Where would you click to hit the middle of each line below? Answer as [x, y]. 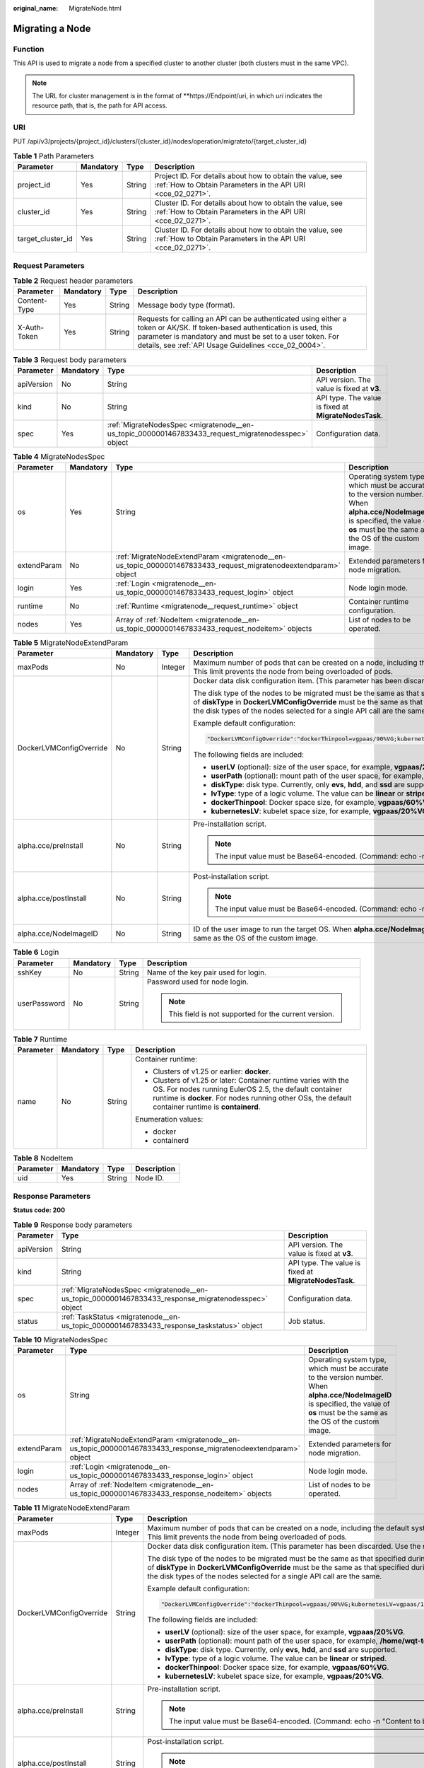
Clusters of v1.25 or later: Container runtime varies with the [251, 1081]
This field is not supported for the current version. [252, 1013]
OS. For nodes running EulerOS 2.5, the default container [248, 1089]
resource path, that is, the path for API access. [100, 105]
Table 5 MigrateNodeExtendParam [71, 643]
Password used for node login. [198, 982]
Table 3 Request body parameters [70, 359]
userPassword [41, 1003]
